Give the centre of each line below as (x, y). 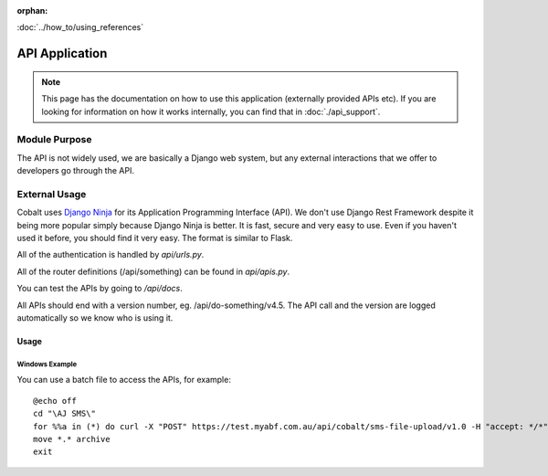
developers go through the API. (75, 171)
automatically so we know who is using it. (95, 317)
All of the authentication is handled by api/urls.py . (111, 255)
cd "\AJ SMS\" (64, 414)
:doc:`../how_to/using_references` (80, 27)
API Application (62, 53)
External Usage (52, 194)
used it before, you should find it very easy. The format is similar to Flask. (155, 238)
